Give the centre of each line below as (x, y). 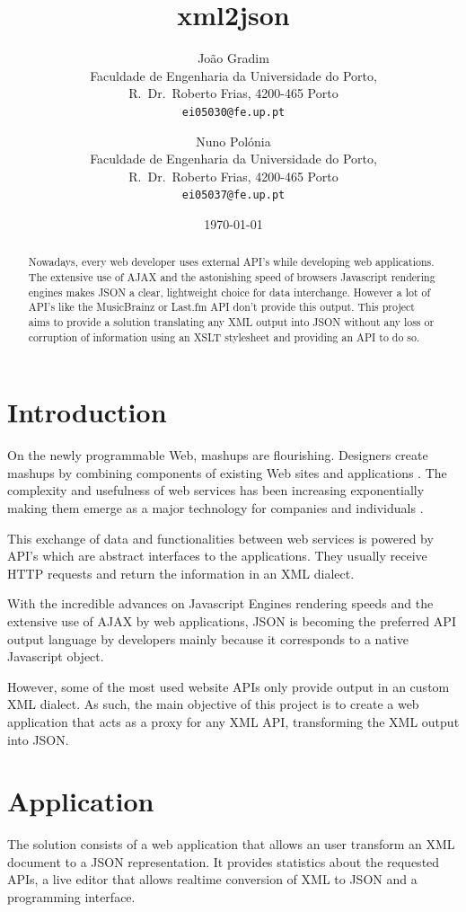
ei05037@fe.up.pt (233, 195)
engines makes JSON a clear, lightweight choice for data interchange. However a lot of (229, 292)
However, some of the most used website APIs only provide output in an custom (229, 686)
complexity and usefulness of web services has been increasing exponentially (216, 490)
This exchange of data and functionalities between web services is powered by (220, 538)
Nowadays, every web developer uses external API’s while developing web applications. (231, 262)
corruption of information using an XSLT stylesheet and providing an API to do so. (224, 336)
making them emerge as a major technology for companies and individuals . (215, 508)
